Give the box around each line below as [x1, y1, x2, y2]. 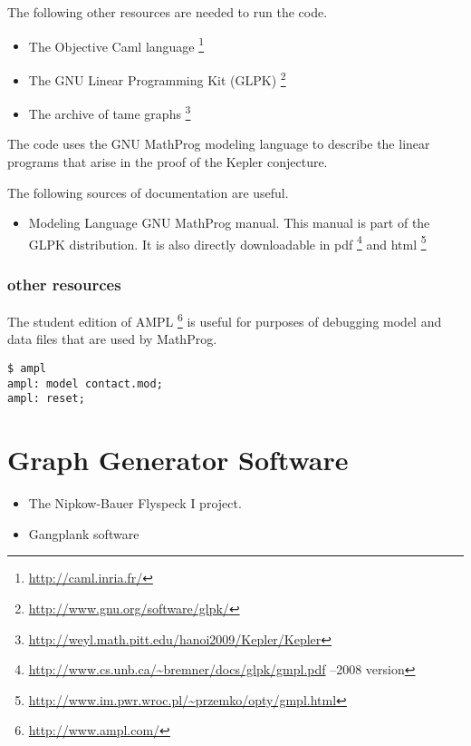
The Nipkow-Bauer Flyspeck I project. [28, 494, 242, 513]
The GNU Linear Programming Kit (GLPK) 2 [28, 67, 286, 89]
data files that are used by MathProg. [7, 329, 217, 348]
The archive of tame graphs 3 [28, 102, 191, 123]
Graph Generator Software [7, 441, 349, 478]
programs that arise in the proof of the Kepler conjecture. [7, 152, 328, 171]
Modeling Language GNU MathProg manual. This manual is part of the [28, 213, 430, 232]
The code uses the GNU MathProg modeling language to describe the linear [7, 134, 430, 153]
